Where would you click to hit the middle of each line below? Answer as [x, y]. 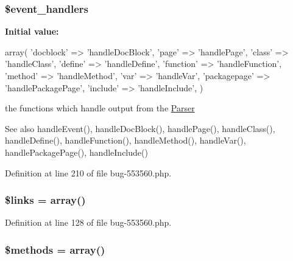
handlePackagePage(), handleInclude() [76, 152]
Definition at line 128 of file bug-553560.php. [88, 222]
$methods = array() [55, 249]
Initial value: [32, 31]
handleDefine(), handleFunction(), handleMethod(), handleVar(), [125, 140]
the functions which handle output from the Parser [100, 108]
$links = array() [45, 200]
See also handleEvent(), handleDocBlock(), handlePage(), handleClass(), [140, 128]
